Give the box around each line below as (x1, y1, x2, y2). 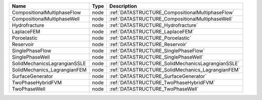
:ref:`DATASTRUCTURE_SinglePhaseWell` (109, 54, 204, 60)
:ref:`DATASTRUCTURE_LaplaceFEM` (109, 28, 194, 35)
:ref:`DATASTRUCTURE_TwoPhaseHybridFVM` (109, 79, 215, 86)
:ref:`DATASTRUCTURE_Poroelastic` (109, 34, 192, 41)
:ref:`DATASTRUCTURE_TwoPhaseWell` (109, 85, 199, 92)
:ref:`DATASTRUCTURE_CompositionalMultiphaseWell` (109, 16, 233, 22)
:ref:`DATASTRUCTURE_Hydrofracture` (109, 22, 198, 29)
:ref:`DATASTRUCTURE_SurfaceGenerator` (109, 73, 207, 80)
